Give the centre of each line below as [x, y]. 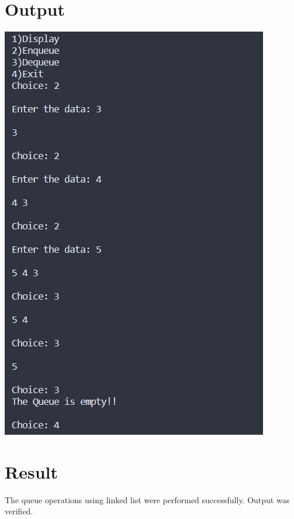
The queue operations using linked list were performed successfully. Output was [147, 499]
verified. [19, 511]
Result [31, 471]
